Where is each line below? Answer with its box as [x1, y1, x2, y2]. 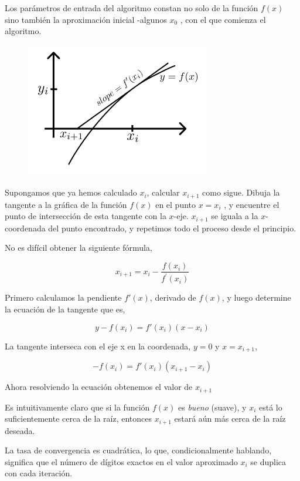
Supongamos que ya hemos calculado [5, 186, 137, 199]
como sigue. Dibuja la [202, 186, 280, 199]
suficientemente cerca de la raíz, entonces [5, 412, 152, 425]
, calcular [146, 186, 180, 199]
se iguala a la [211, 210, 258, 222]
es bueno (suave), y [178, 401, 247, 413]
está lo [258, 401, 282, 413]
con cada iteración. [5, 467, 73, 479]
